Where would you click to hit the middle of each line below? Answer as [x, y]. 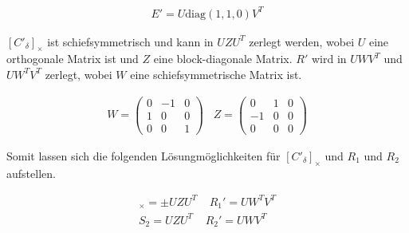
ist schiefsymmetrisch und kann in [130, 41]
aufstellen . [31, 173]
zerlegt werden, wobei [302, 41]
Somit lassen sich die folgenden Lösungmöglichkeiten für [144, 155]
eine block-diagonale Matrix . [223, 59]
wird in [329, 59]
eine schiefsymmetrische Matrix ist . [216, 74]
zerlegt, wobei [79, 74]
